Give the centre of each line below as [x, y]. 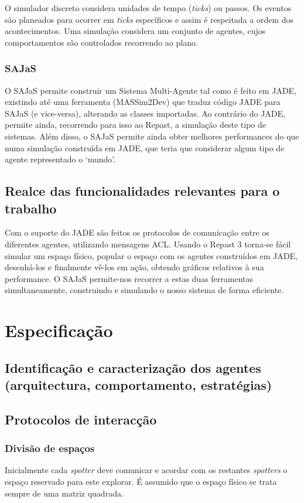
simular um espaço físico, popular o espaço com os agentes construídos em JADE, [151, 255]
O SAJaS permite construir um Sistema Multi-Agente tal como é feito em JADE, [151, 90]
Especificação [59, 330]
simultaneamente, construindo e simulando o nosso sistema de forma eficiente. [144, 290]
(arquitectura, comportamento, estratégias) [139, 385]
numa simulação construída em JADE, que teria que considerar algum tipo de [145, 147]
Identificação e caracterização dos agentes [133, 367]
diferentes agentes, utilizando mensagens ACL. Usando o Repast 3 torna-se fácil [148, 244]
